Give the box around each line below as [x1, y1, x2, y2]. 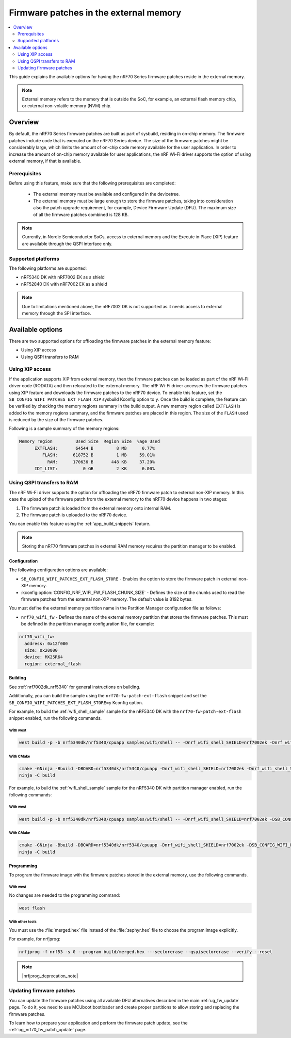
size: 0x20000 [24, 647, 58, 653]
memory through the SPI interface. [22, 310, 92, 316]
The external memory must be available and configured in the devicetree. [33, 191, 180, 197]
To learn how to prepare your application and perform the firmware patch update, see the [9, 1020, 188, 1026]
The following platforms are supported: [9, 265, 87, 271]
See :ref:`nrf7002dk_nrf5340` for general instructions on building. [9, 684, 141, 690]
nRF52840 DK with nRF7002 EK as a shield [21, 281, 108, 287]
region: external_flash [24, 661, 81, 667]
